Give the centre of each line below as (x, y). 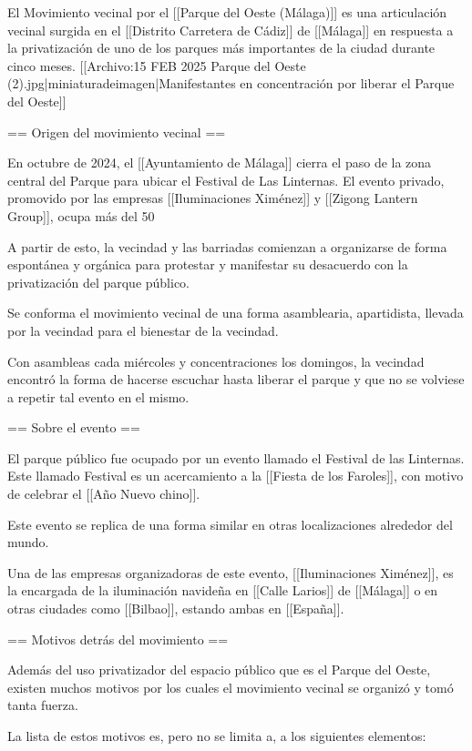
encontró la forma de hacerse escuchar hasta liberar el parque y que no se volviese (236, 379)
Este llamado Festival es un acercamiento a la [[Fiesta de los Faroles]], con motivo (236, 476)
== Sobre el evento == (74, 427)
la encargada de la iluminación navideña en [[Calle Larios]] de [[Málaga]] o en (223, 590)
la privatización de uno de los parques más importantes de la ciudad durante (221, 48)
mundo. (28, 542)
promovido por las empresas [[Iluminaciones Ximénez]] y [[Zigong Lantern (213, 198)
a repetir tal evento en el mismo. (98, 396)
